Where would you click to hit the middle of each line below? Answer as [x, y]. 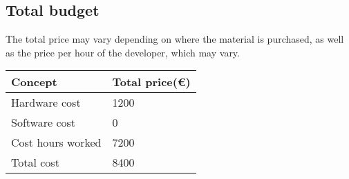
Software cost [44, 123]
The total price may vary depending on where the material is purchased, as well [175, 39]
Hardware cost [46, 103]
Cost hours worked [56, 143]
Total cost [35, 162]
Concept [34, 82]
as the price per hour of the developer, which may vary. [123, 52]
